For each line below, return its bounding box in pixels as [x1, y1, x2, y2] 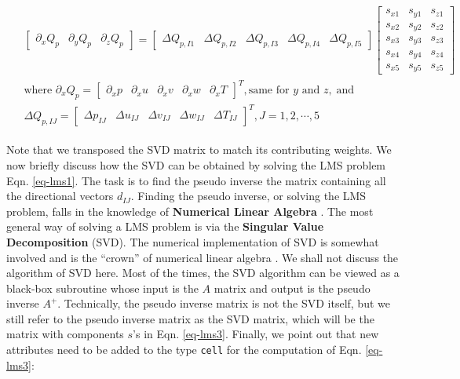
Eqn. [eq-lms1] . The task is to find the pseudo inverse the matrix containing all [6, 172, 386, 188]
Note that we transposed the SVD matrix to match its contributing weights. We [6, 141, 392, 158]
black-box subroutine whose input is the [6, 279, 199, 296]
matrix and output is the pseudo [214, 279, 371, 296]
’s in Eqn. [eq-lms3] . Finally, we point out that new [133, 326, 379, 342]
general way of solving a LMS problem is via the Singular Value [6, 218, 324, 235]
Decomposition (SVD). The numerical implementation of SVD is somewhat [6, 233, 379, 250]
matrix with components [6, 326, 124, 342]
